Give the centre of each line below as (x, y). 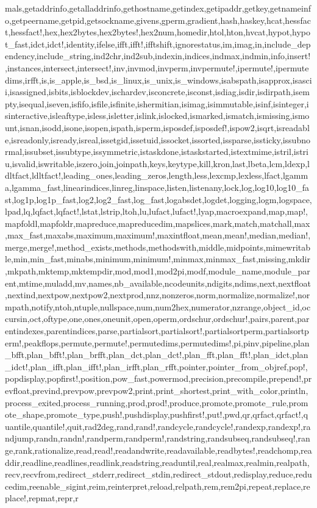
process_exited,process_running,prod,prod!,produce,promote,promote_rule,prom (157, 402)
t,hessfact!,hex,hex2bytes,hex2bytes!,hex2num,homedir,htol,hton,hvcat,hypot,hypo (158, 32)
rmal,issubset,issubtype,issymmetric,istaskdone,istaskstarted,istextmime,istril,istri (157, 152)
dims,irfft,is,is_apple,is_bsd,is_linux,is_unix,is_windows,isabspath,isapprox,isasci (158, 80)
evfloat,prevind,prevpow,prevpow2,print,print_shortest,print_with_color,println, (157, 390)
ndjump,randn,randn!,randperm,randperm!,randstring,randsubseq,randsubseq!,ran (158, 438)
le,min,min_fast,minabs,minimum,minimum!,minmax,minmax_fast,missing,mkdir (158, 259)
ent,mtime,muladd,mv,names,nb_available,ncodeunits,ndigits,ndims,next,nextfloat (158, 283)
